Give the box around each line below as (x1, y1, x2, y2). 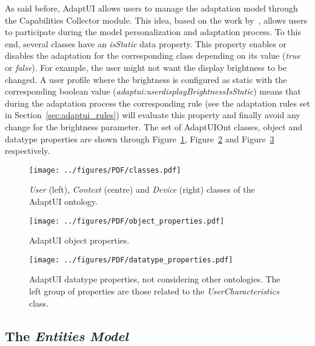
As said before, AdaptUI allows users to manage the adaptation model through (5, 2, 298, 14)
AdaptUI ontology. (29, 195, 98, 207)
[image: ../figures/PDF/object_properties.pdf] (29, 216, 225, 225)
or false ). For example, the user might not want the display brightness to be (5, 61, 287, 73)
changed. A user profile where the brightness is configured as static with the (5, 73, 287, 85)
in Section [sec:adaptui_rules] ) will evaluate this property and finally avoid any (5, 108, 300, 121)
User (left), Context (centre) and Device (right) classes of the (29, 183, 255, 196)
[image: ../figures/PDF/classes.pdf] (29, 165, 181, 175)
